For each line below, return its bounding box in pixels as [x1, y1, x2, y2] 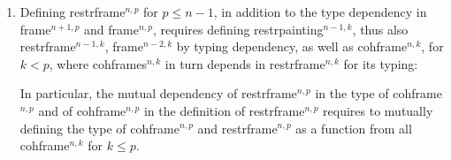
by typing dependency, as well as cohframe [176, 37, 408, 56]
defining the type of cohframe [19, 118, 180, 137]
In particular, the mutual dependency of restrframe [19, 84, 297, 103]
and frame [84, 19, 139, 38]
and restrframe [197, 118, 278, 137]
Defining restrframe [19, 3, 126, 20]
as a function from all [295, 118, 412, 137]
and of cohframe [38, 101, 126, 119]
